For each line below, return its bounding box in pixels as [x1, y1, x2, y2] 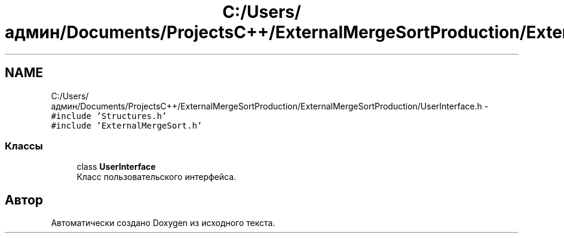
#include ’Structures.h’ [51, 111, 167, 121]
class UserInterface [76, 161, 156, 172]
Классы [5, 139, 43, 152]
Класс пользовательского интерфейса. [76, 172, 237, 182]
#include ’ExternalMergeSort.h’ [51, 120, 203, 130]
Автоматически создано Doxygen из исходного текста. [51, 218, 275, 228]
